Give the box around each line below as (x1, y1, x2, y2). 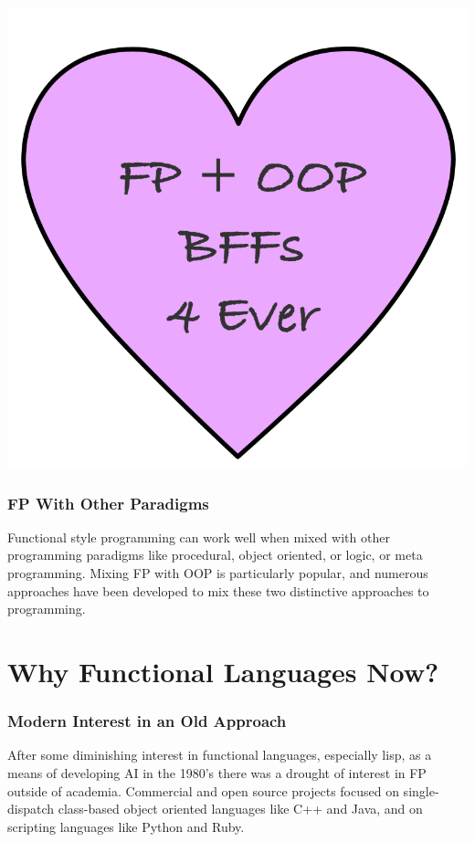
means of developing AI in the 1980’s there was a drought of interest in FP (7, 763, 427, 782)
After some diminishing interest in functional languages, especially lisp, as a (7, 745, 432, 764)
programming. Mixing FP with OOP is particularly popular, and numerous (7, 563, 428, 582)
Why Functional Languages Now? (7, 652, 439, 689)
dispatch (7, 799, 55, 818)
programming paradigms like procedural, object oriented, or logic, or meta (7, 545, 423, 564)
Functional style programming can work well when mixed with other (7, 527, 390, 546)
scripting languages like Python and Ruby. (7, 816, 245, 836)
